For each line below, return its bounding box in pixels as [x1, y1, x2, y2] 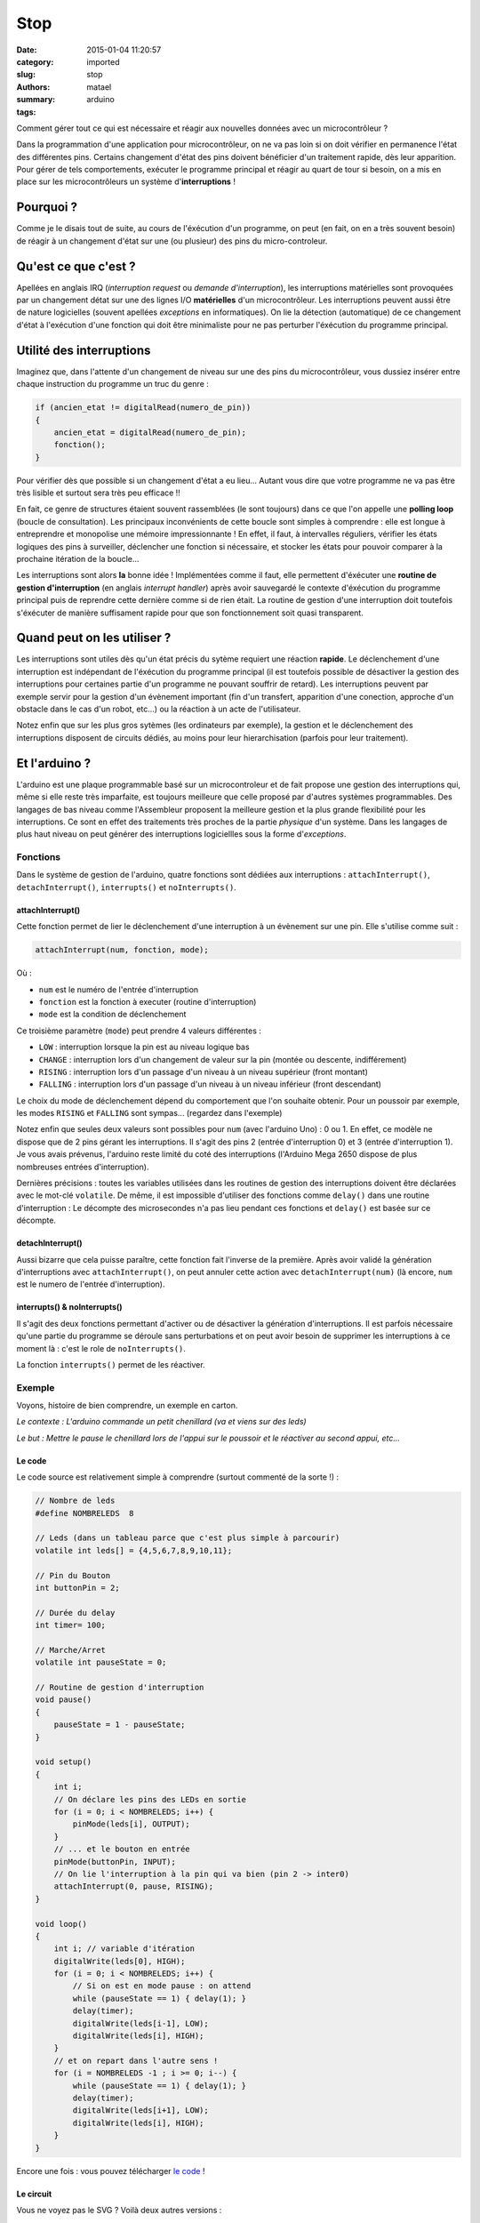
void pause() [35, 1695, 92, 1705]
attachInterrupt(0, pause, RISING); [53, 1882, 213, 1891]
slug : [16, 69, 36, 80]
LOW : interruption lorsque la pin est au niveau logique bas [38, 1041, 250, 1053]
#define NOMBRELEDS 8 [35, 1508, 134, 1518]
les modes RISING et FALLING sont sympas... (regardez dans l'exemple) [16, 1108, 283, 1119]
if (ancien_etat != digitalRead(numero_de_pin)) [35, 403, 252, 413]
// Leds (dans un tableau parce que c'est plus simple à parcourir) [35, 1533, 340, 1543]
